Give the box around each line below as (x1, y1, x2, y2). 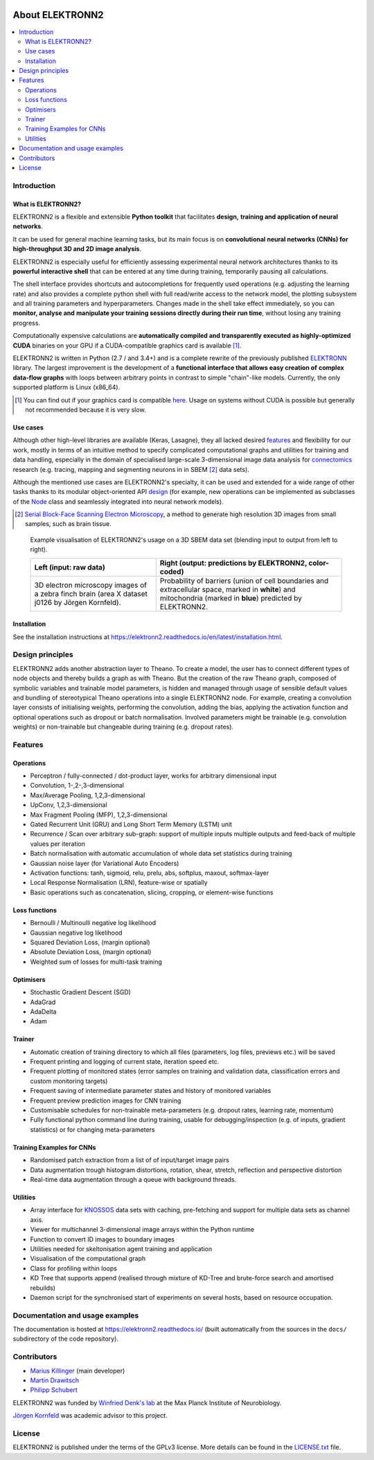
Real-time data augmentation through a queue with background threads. (30, 1175, 237, 1183)
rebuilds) (30, 1284, 55, 1292)
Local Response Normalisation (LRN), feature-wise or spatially (30, 878, 208, 887)
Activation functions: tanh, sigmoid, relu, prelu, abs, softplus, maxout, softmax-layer (30, 869, 269, 877)
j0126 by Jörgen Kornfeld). (34, 597, 121, 607)
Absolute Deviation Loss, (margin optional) (30, 948, 152, 956)
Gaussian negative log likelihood (30, 928, 123, 937)
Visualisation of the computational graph (30, 1255, 146, 1263)
